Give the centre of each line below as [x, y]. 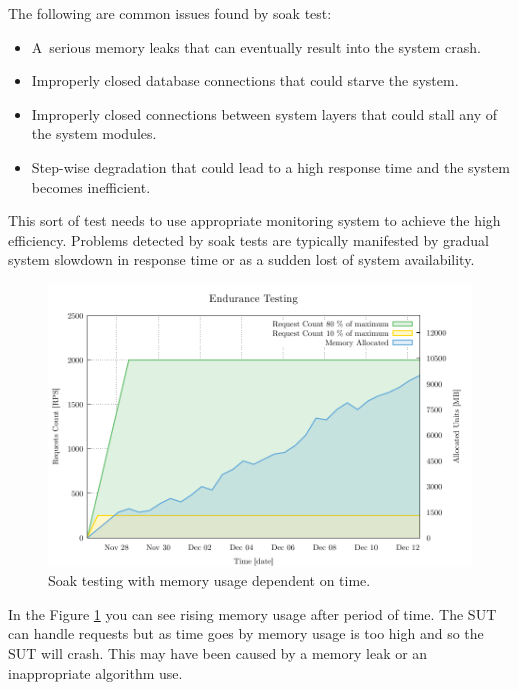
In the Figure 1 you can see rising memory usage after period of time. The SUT [252, 613]
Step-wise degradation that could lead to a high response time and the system [270, 166]
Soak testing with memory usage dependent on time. [209, 580]
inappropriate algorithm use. [95, 672]
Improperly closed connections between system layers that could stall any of [264, 113]
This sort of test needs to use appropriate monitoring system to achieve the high [254, 220]
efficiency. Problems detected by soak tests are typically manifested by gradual [248, 239]
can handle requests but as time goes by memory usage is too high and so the [246, 633]
